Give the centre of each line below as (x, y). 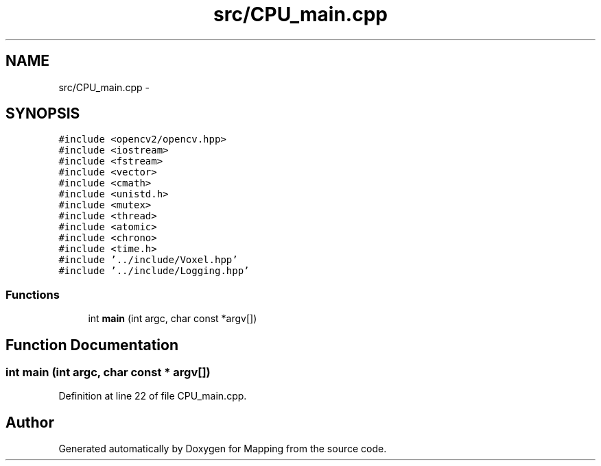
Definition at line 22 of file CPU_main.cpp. (153, 396)
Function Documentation (92, 345)
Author (30, 422)
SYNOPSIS (43, 114)
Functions (33, 294)
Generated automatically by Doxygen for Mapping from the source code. (223, 449)
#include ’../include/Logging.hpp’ (154, 271)
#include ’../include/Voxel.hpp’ (148, 260)
